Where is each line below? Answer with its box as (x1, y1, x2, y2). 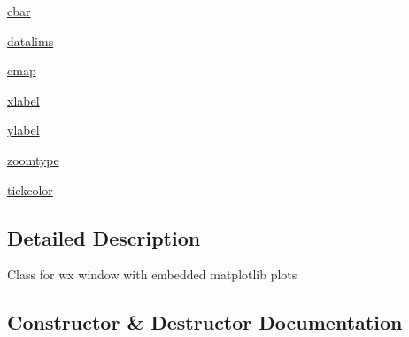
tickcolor (7, 180, 53, 199)
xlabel (7, 90, 40, 109)
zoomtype (7, 150, 59, 168)
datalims (7, 31, 54, 50)
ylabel (7, 121, 40, 139)
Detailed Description (7, 223, 201, 251)
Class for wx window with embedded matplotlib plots (7, 265, 297, 284)
